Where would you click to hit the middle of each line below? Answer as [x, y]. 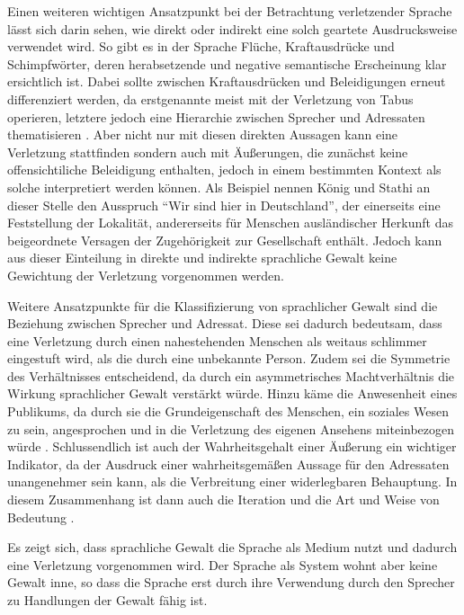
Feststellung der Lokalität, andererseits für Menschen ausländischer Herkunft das [230, 223]
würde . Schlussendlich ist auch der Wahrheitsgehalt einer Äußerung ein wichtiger [232, 446]
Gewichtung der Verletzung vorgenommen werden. [146, 275]
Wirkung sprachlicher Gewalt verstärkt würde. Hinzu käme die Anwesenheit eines [232, 393]
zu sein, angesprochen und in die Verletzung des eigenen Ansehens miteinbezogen [231, 428]
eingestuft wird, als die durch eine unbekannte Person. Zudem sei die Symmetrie [229, 358]
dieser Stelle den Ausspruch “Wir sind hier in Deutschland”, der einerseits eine [224, 205]
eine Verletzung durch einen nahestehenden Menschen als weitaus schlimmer [217, 340]
